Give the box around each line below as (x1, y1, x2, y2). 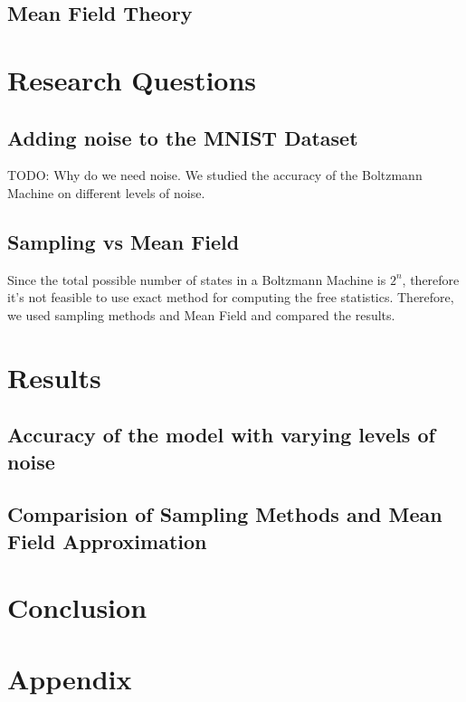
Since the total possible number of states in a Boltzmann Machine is (7, 270, 386, 289)
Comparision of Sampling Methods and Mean (7, 500, 442, 528)
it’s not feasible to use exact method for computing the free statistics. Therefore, (7, 288, 454, 307)
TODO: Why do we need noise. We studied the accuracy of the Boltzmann (7, 166, 423, 185)
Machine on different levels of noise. (7, 183, 205, 202)
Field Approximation (7, 526, 207, 555)
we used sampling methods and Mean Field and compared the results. (7, 305, 395, 324)
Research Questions (7, 61, 257, 98)
